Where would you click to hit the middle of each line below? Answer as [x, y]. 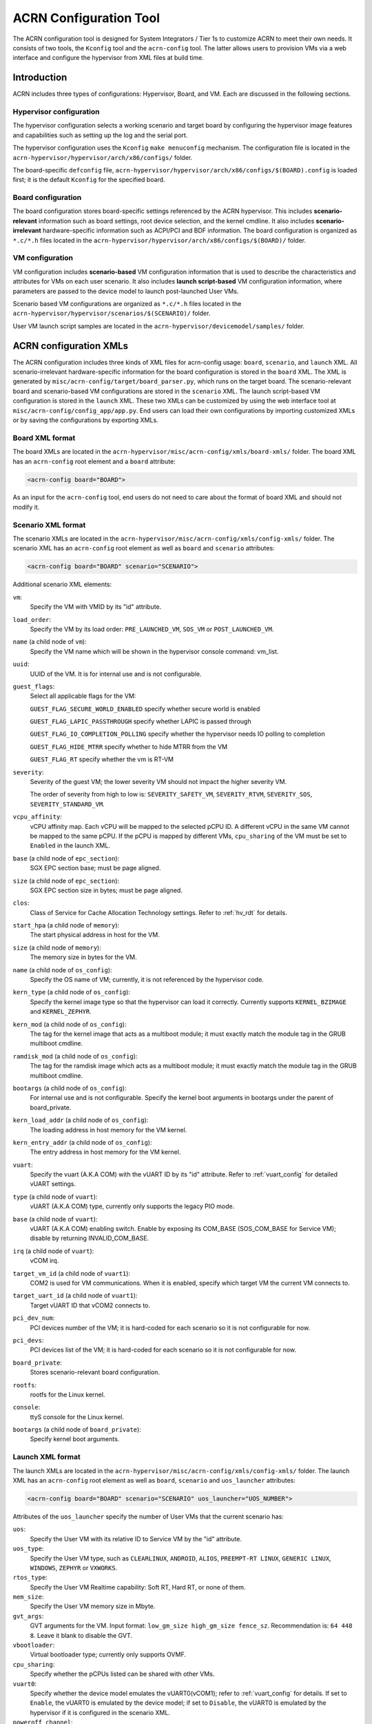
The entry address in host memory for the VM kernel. [105, 1152]
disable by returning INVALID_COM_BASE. [90, 1239]
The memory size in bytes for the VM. [83, 957]
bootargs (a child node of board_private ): [77, 1430]
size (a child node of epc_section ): [66, 881]
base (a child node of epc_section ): [66, 858]
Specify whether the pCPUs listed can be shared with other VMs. [122, 1674]
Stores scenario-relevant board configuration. [95, 1372]
